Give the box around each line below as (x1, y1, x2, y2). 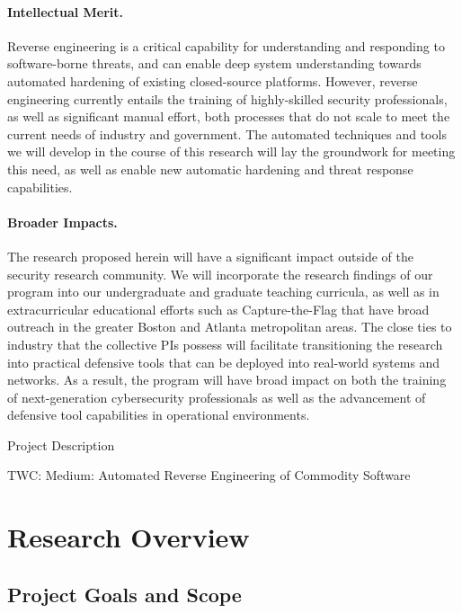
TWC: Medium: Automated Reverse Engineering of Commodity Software (7, 466, 411, 484)
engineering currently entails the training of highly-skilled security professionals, (7, 89, 448, 108)
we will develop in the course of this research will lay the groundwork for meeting (7, 142, 456, 161)
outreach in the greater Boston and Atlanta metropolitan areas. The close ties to (7, 317, 452, 336)
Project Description (7, 435, 115, 454)
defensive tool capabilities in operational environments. (7, 405, 310, 424)
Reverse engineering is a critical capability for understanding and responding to (7, 36, 445, 55)
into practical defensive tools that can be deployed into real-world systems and (7, 352, 440, 371)
